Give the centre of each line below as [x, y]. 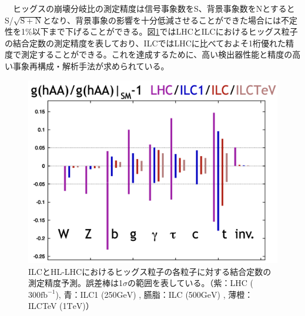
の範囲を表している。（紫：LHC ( [191, 283]
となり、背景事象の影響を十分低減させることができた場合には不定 [170, 20]
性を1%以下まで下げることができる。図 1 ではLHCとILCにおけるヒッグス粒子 [151, 31]
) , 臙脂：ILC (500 [167, 294]
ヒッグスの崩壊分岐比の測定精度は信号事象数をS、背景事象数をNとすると [154, 8]
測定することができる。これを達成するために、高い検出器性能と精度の [157, 54]
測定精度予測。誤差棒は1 [76, 283]
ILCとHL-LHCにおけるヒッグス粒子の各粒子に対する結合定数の [150, 271]
